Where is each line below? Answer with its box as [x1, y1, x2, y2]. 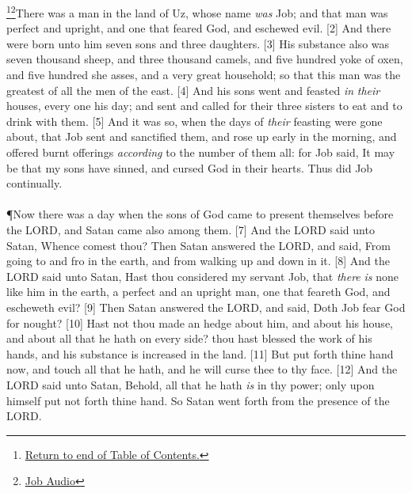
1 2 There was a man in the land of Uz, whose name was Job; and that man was [6, 2, 388, 21]
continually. [6, 175, 63, 192]
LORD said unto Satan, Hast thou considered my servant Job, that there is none [6, 267, 399, 284]
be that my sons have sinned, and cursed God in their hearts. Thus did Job [6, 159, 373, 176]
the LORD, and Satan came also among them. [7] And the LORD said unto [6, 221, 375, 237]
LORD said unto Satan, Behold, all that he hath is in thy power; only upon [6, 376, 375, 393]
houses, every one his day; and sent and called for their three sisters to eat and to [6, 97, 402, 114]
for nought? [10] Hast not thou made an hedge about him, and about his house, [6, 314, 393, 331]
